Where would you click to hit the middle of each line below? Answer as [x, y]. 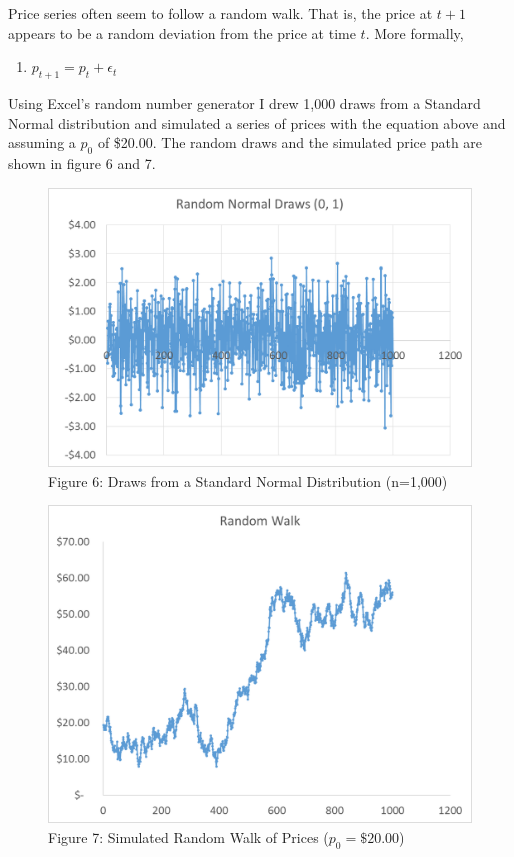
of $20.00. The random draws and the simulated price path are [290, 142]
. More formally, [414, 32]
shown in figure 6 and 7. [82, 162]
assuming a [42, 142]
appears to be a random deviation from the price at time [182, 32]
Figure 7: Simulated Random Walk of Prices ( [188, 836]
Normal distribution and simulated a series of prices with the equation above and [257, 122]
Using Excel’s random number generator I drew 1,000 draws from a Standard [244, 102]
